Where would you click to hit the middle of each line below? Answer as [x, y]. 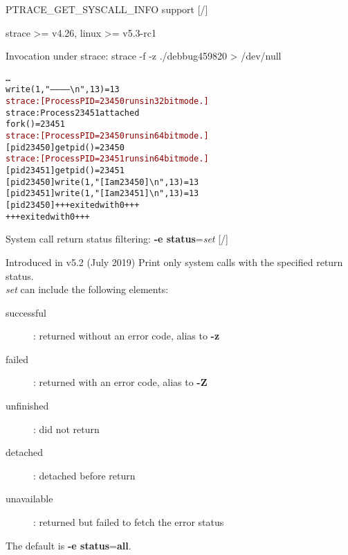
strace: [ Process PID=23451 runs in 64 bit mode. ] [107, 159]
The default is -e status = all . [68, 545]
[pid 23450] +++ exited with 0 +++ [73, 205]
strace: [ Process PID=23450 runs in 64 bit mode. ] [107, 136]
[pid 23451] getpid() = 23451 [65, 171]
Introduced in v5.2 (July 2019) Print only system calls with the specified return [174, 262]
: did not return [66, 429]
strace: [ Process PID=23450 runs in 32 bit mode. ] [107, 102]
